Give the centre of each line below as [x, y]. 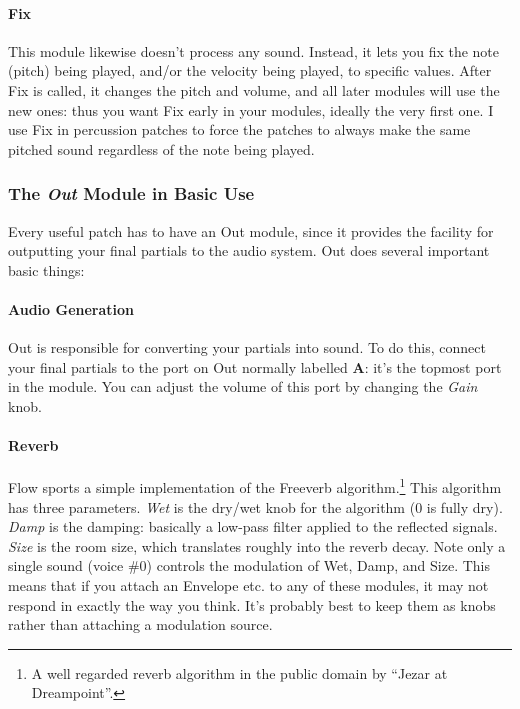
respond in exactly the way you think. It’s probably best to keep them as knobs [252, 604]
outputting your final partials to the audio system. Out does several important [249, 250]
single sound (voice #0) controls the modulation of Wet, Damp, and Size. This [249, 565]
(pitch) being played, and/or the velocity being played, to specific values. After [250, 70]
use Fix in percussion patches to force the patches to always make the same [239, 129]
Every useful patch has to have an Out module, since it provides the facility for [251, 230]
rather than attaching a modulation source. [140, 624]
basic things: [46, 269]
